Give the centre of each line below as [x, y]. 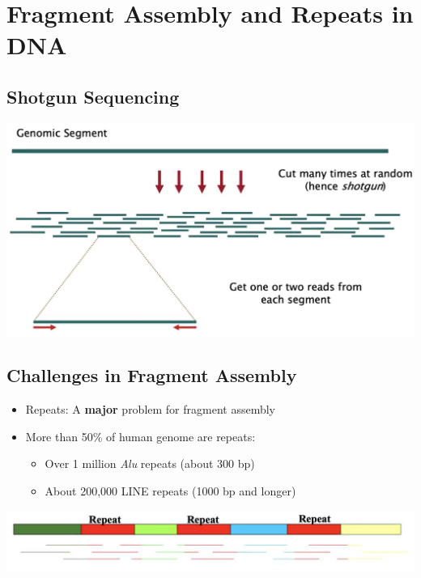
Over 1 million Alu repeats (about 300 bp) [150, 463]
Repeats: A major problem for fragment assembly [151, 409]
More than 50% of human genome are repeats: [140, 436]
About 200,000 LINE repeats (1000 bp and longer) [170, 490]
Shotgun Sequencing [93, 96]
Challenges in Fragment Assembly [152, 375]
